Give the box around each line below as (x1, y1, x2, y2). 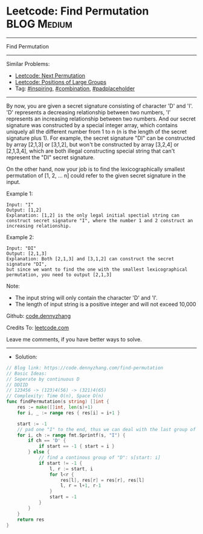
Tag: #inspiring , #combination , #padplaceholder (14, 85, 135, 92)
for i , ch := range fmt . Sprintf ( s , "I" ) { (17, 432, 126, 438)
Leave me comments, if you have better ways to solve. (6, 335, 142, 343)
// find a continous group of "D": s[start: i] (38, 455, 161, 461)
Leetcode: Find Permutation (6, 4, 149, 18)
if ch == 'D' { (28, 438, 66, 444)
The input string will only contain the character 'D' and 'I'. (14, 294, 158, 301)
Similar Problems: (6, 60, 50, 67)
